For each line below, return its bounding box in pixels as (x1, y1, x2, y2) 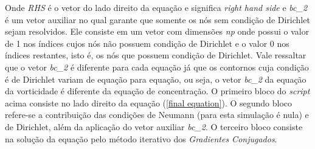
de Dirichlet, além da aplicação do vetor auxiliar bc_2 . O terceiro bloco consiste (5, 120, 303, 133)
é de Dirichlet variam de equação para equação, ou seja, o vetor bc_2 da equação (5, 72, 306, 85)
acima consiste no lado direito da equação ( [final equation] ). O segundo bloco (5, 96, 292, 109)
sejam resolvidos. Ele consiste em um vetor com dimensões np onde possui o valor (5, 25, 310, 38)
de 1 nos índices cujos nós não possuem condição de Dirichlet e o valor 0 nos (5, 36, 289, 49)
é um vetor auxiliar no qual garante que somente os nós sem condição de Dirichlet (5, 13, 310, 26)
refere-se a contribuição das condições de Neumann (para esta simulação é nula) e (5, 108, 309, 121)
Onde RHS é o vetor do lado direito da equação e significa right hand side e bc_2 (5, 1, 308, 13)
